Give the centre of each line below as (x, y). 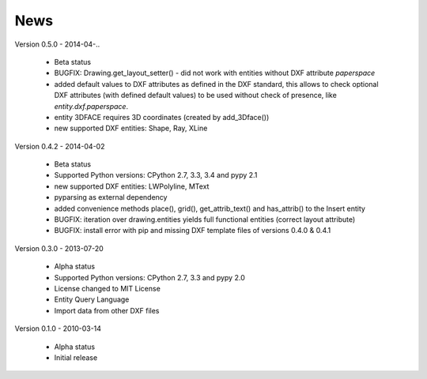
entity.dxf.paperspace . (91, 106)
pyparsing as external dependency (111, 197)
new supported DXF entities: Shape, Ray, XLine (131, 128)
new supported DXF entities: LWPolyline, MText (132, 186)
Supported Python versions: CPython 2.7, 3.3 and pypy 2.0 (149, 277)
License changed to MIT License (108, 288)
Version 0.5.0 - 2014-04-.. (57, 44)
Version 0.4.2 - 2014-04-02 (60, 146)
